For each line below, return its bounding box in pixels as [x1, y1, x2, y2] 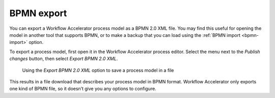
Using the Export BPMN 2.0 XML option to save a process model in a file [22, 67, 174, 73]
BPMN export [9, 8, 67, 19]
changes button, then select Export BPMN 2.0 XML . [9, 56, 118, 62]
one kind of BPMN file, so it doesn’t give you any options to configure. [9, 86, 156, 92]
